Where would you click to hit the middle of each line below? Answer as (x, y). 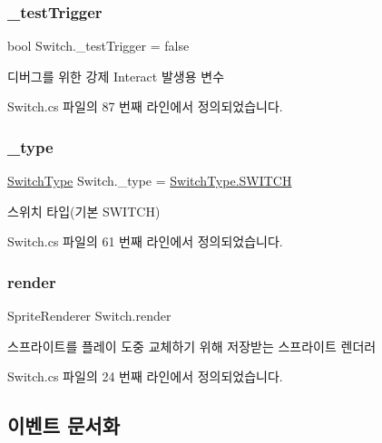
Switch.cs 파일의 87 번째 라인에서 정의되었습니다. (145, 106)
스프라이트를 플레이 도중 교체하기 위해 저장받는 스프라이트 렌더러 (192, 346)
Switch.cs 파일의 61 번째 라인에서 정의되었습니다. (145, 241)
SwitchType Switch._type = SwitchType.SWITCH (150, 181)
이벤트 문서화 (64, 425)
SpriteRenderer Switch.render (89, 316)
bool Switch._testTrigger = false (98, 46)
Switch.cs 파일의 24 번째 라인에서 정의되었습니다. (145, 376)
